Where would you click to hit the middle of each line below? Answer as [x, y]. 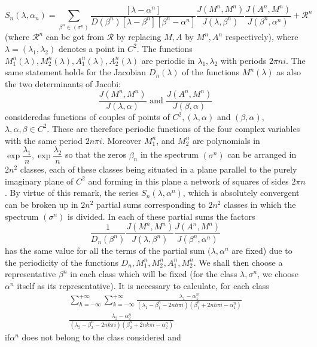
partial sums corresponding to [151, 205]
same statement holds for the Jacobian [76, 72]
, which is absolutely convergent [241, 193]
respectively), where [262, 37]
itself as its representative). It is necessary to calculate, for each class [143, 285]
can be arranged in [262, 154]
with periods [243, 60]
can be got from [75, 37]
